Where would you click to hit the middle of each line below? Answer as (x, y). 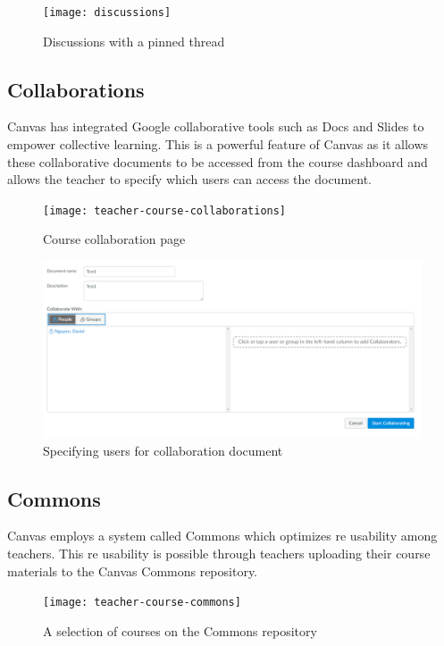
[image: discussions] (107, 13)
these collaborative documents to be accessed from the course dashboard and (218, 161)
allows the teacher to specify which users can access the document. (190, 179)
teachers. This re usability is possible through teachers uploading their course (219, 553)
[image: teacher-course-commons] (142, 603)
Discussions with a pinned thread (134, 41)
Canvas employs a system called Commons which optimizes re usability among (222, 536)
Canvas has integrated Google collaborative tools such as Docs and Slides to (216, 126)
